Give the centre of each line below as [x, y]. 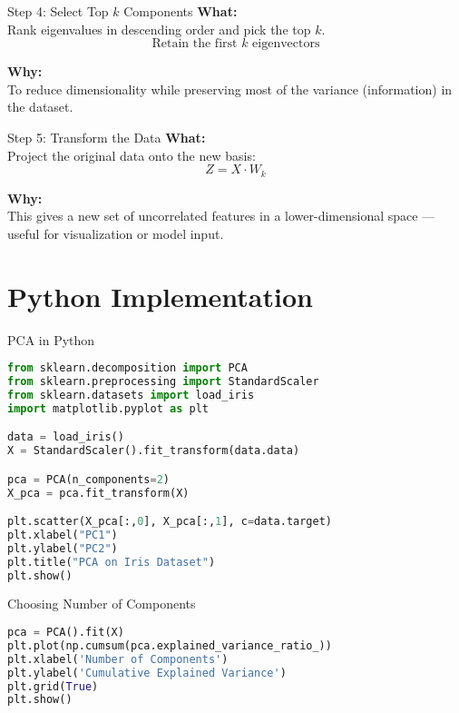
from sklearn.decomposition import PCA [127, 368]
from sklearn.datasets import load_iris [131, 395]
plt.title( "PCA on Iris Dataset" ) [112, 562]
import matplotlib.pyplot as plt [108, 408]
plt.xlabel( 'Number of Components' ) [118, 659]
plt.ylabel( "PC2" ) [63, 548]
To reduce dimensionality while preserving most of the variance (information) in [230, 89]
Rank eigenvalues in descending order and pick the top [159, 29]
